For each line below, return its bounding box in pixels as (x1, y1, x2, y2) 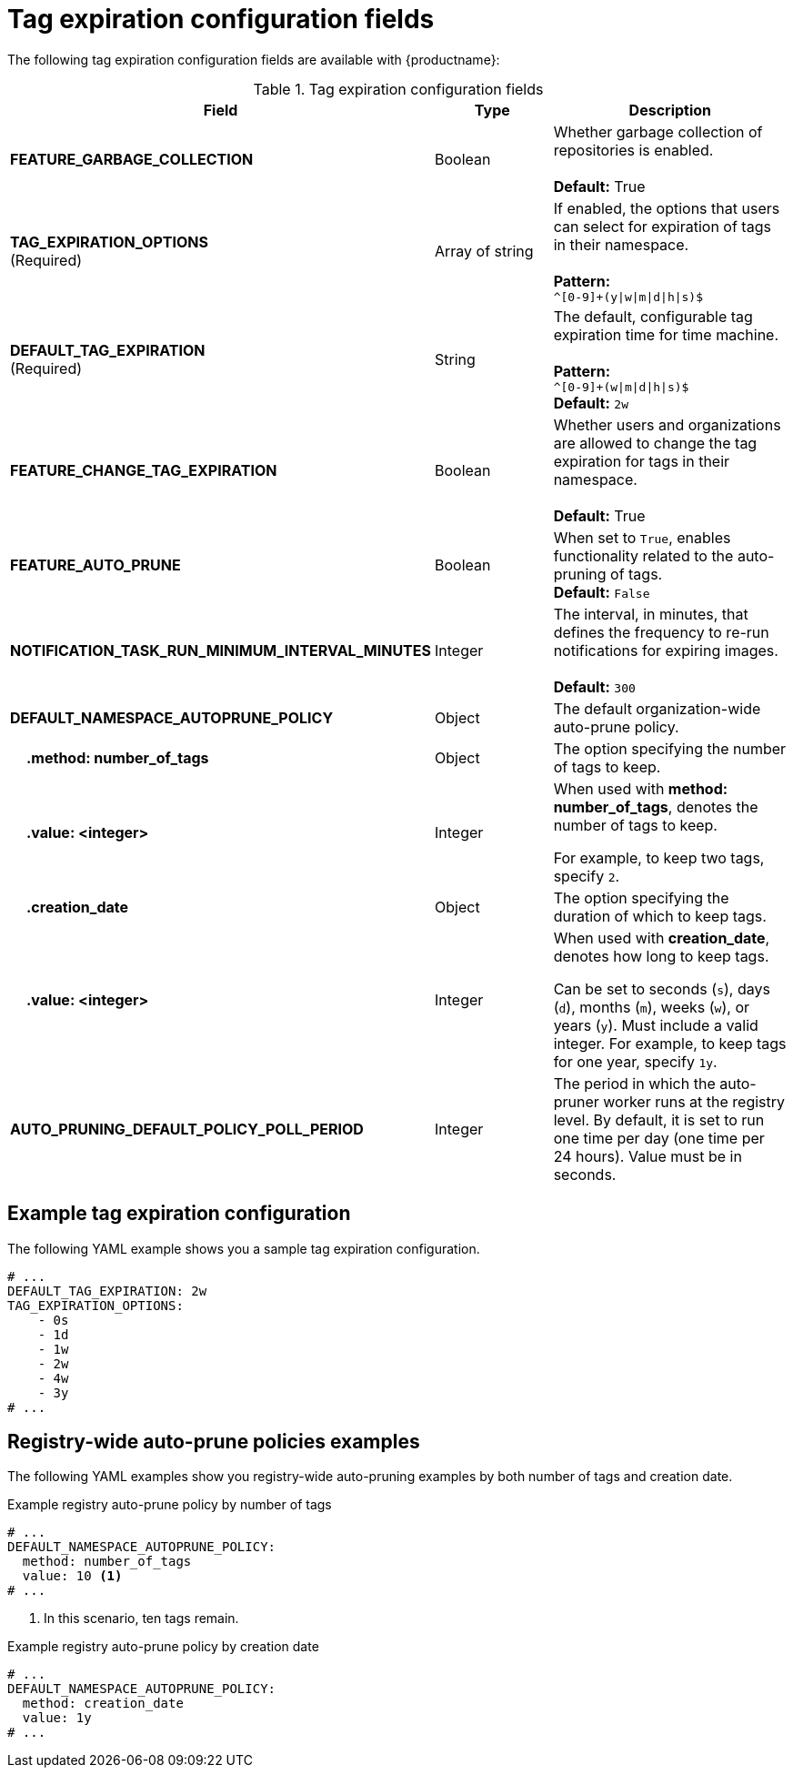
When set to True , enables (553, 528, 731, 547)
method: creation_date (22, 1696, 184, 1711)
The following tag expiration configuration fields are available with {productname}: (7, 51, 500, 67)
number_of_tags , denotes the (553, 797, 758, 816)
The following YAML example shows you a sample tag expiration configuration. (7, 1240, 480, 1256)
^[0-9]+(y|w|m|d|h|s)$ (553, 289, 704, 304)
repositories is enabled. (553, 140, 714, 159)
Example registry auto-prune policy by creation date (7, 1639, 319, 1655)
